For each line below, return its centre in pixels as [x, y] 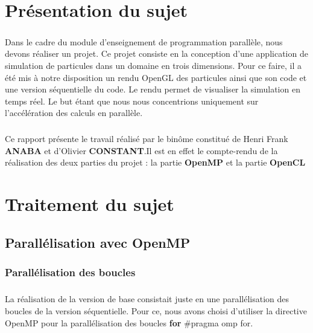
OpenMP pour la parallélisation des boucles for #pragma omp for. [129, 322]
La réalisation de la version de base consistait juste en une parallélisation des [147, 299]
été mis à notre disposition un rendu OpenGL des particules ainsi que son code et [156, 77]
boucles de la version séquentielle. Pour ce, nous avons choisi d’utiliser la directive [156, 311]
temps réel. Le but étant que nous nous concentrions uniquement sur [132, 101]
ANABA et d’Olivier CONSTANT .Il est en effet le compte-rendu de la [141, 150]
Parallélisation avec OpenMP [98, 242]
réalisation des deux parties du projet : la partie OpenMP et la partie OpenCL [155, 162]
